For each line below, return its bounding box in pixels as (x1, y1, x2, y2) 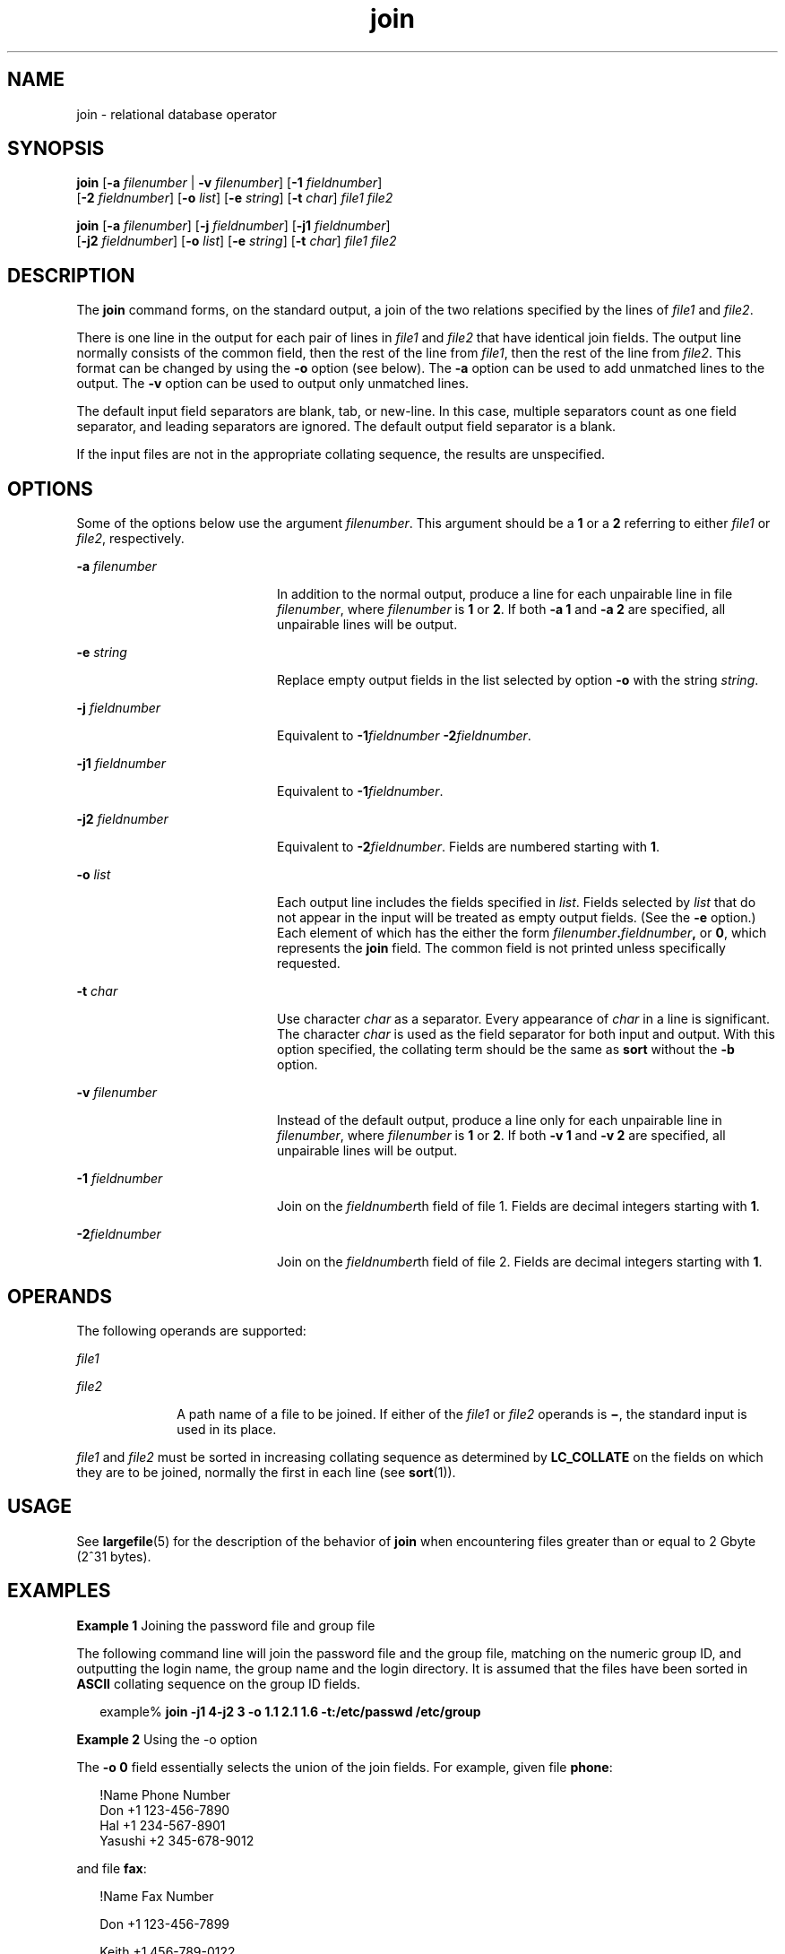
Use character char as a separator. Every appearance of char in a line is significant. (277, 1011, 771, 1027)
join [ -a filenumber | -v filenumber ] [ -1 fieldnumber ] (76, 175, 383, 191)
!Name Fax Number (99, 1888, 214, 1904)
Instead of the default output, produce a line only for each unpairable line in (277, 1112, 722, 1128)
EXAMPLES (7, 1579, 111, 1603)
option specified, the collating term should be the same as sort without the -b (277, 1042, 735, 1058)
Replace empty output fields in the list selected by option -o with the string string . (277, 672, 759, 688)
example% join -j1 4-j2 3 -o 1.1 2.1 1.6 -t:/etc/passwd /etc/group (99, 1703, 481, 1719)
